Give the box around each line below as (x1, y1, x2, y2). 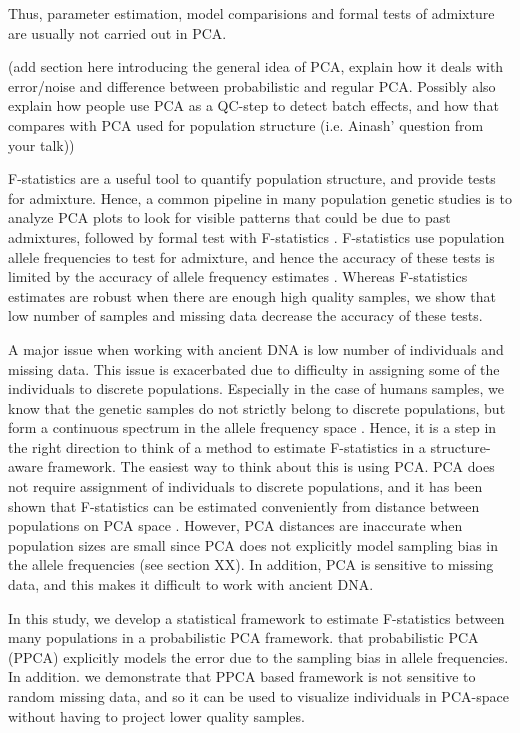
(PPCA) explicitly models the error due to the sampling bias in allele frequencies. (8, 646, 509, 667)
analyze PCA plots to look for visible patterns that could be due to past (8, 207, 451, 228)
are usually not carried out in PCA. (8, 22, 227, 43)
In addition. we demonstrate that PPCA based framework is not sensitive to (8, 666, 476, 687)
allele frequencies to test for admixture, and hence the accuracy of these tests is (8, 246, 495, 267)
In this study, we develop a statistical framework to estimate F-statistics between (8, 607, 505, 628)
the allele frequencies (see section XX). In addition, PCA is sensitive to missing (8, 554, 494, 575)
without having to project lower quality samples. (8, 705, 305, 726)
